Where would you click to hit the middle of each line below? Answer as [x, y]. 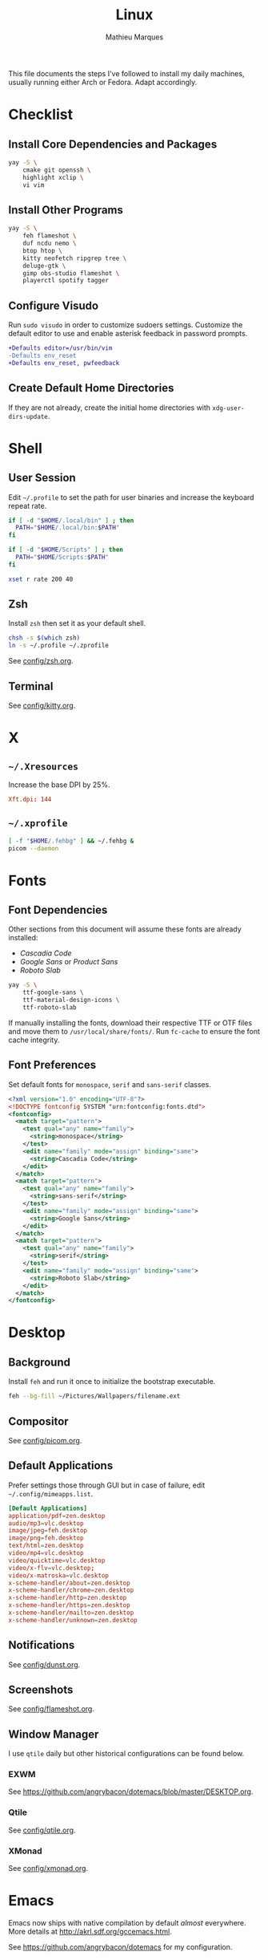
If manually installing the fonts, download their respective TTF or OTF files [130, 1023]
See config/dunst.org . [44, 1664]
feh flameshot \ [50, 236]
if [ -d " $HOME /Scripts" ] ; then [66, 550]
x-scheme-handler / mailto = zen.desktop [71, 1613]
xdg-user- [228, 408]
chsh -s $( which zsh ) [44, 638]
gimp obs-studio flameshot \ [71, 273]
